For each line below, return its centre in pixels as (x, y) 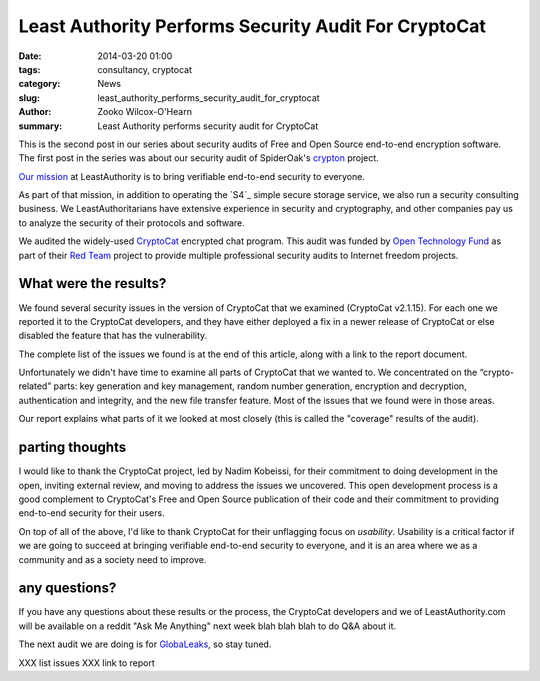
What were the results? (92, 283)
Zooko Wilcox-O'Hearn (144, 112)
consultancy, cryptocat (144, 69)
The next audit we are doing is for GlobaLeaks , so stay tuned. (145, 644)
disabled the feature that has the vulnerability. (113, 336)
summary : (40, 126)
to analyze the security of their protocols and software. (131, 222)
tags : (29, 69)
